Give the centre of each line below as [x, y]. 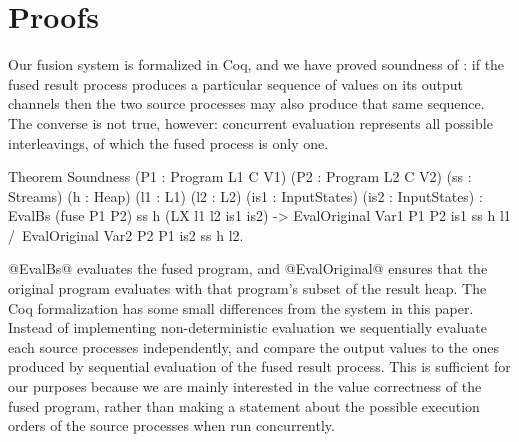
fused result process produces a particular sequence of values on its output [236, 83]
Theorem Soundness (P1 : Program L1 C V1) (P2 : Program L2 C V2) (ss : [240, 176]
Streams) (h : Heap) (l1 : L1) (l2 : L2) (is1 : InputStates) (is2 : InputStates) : [245, 195]
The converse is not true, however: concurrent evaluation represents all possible [250, 122]
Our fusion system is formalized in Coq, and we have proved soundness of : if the [256, 64]
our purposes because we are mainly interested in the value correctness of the [245, 386]
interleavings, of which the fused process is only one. [168, 142]
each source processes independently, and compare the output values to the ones [253, 346]
